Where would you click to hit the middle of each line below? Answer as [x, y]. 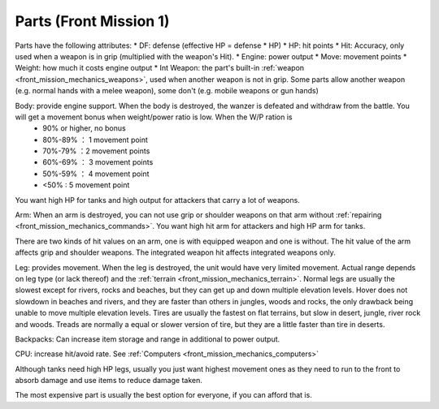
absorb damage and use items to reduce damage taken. [109, 381]
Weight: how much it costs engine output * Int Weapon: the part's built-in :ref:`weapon [160, 68]
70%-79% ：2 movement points [96, 151]
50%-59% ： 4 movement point [96, 174]
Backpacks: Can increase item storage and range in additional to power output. [148, 339]
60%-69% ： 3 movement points [98, 162]
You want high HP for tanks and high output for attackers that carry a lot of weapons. [157, 200]
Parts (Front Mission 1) [92, 21]
